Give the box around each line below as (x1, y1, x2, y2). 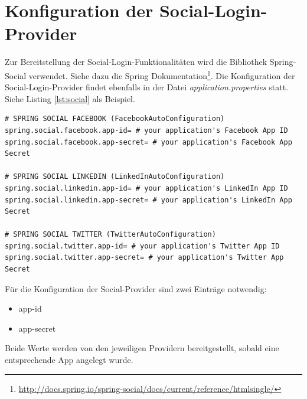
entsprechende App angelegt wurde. (5, 354, 133, 366)
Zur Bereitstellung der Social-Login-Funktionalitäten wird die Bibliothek (5, 55, 267, 68)
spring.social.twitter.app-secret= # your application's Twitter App (5, 253, 284, 262)
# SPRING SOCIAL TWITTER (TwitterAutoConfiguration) (5, 230, 216, 239)
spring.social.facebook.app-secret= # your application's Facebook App (5, 138, 292, 146)
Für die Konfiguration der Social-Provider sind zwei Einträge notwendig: (5, 282, 267, 295)
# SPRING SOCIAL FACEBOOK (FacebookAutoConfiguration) (5, 115, 225, 123)
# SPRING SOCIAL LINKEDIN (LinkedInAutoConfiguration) (5, 172, 225, 181)
